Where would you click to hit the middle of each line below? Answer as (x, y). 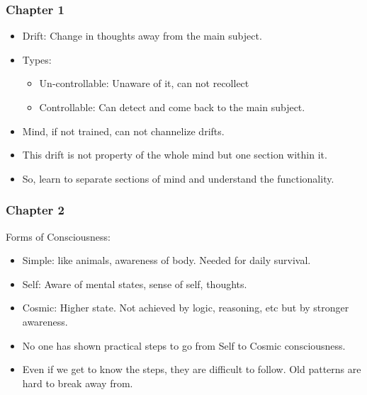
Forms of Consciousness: (58, 236)
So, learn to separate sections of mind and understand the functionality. (178, 178)
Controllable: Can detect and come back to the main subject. (172, 107)
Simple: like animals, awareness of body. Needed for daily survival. (166, 260)
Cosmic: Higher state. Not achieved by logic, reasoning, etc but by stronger (186, 308)
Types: (37, 59)
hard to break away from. (78, 383)
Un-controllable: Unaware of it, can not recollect (144, 83)
